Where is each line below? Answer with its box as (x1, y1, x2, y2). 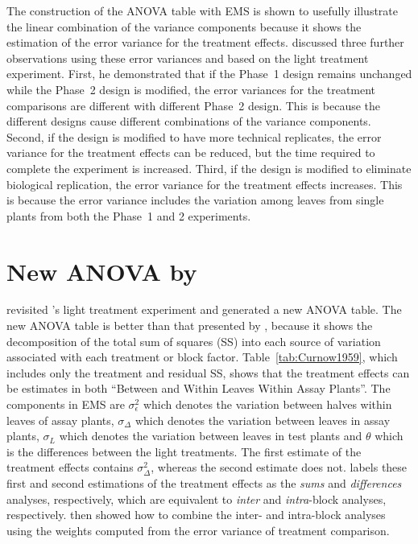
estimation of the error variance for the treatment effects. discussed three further (6, 34, 404, 51)
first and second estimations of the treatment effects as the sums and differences (6, 474, 402, 491)
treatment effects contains (6, 459, 134, 476)
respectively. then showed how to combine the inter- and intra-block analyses (6, 506, 386, 523)
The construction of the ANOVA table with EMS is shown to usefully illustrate (6, 2, 399, 19)
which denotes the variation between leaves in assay (135, 411, 391, 428)
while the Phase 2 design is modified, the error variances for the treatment (6, 80, 376, 97)
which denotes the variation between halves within (143, 396, 392, 412)
